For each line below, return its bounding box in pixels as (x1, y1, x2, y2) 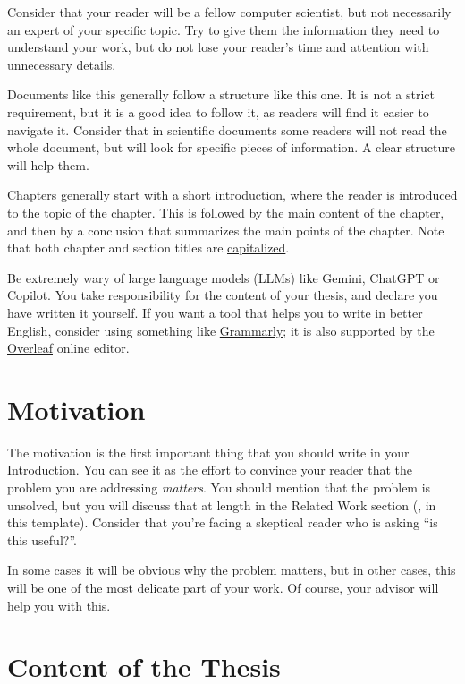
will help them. (7, 155, 89, 174)
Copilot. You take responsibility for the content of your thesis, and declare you (7, 286, 438, 304)
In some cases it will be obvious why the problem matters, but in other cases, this (7, 560, 456, 579)
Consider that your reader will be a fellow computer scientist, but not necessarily (7, 3, 452, 21)
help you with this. (7, 595, 111, 614)
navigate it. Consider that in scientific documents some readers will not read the (7, 120, 447, 139)
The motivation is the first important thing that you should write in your (7, 442, 410, 461)
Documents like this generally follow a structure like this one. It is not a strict (7, 85, 435, 104)
